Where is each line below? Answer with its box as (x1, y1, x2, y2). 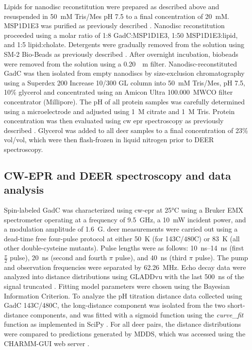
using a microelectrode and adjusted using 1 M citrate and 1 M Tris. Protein (4, 106, 235, 116)
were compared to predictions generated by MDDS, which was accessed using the (4, 329, 246, 339)
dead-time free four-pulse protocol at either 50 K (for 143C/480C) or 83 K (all (4, 233, 240, 243)
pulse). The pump (195, 252, 248, 263)
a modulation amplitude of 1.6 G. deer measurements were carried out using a (4, 224, 238, 234)
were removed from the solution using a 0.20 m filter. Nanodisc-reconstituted (4, 58, 237, 68)
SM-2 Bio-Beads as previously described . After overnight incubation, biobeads (4, 49, 238, 59)
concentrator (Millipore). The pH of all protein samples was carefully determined (4, 96, 245, 106)
